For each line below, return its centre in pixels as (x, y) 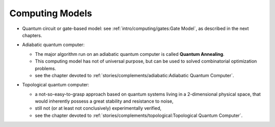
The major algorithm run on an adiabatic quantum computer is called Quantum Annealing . (130, 54)
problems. (45, 68)
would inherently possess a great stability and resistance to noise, (104, 101)
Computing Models (51, 13)
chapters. (32, 35)
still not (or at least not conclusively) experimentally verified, (98, 108)
